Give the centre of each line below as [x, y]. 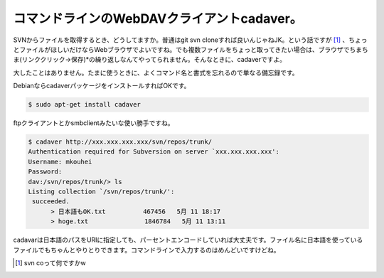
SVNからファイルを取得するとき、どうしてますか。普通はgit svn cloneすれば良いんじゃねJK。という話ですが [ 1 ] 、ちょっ [190, 40]
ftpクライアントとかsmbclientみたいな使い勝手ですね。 [94, 123]
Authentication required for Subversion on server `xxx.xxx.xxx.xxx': [154, 152]
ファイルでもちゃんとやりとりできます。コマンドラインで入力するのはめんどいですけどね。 [146, 250]
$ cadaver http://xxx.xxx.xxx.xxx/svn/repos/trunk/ [120, 142]
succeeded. [51, 202]
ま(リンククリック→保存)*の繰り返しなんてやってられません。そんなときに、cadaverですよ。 [150, 60]
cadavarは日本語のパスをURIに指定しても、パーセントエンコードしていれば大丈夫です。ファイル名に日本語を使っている [188, 240]
